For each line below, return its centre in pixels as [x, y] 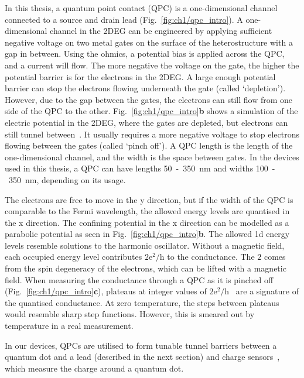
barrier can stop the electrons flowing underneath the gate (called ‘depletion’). [145, 88]
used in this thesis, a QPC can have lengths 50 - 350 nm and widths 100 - [140, 168]
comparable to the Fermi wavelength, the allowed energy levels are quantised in [147, 211]
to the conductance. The [211, 257]
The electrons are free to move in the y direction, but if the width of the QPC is [149, 199]
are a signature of [267, 291]
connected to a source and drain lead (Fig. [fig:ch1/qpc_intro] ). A [124, 19]
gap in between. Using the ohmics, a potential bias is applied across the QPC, [145, 54]
